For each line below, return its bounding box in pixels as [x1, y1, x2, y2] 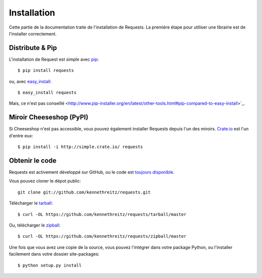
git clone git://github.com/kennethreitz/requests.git [17, 189, 151, 195]
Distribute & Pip [9, 44, 57, 52]
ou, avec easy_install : [9, 78, 52, 84]
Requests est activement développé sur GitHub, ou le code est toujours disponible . [9, 169, 175, 175]
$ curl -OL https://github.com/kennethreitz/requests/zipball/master [17, 233, 187, 239]
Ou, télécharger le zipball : [9, 222, 61, 228]
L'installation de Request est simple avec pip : [9, 56, 99, 62]
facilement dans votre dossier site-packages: [9, 251, 99, 257]
